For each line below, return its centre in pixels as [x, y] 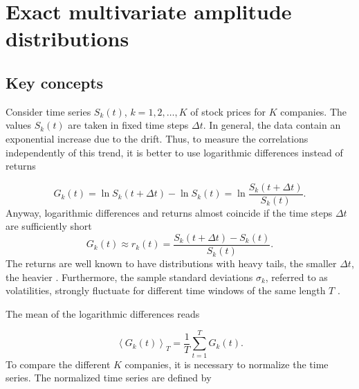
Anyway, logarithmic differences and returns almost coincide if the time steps [169, 212]
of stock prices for [228, 111]
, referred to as [296, 277]
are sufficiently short [49, 226]
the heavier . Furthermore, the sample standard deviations [129, 277]
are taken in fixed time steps [128, 125]
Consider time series [48, 111]
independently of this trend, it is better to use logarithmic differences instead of [174, 152]
